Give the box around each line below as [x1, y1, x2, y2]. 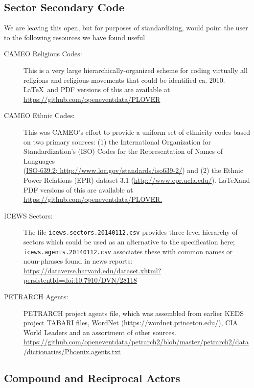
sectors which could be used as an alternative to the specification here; [23, 236, 235, 246]
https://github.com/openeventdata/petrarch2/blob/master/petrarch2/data [23, 337, 249, 347]
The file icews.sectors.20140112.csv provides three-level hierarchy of [23, 227, 238, 237]
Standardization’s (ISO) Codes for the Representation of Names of [23, 146, 223, 156]
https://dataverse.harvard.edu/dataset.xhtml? [23, 265, 162, 275]
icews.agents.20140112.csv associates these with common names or [23, 246, 233, 256]
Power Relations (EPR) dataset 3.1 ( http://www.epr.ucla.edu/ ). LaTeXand [23, 174, 250, 185]
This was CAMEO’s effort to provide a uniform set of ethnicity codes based [23, 126, 251, 137]
